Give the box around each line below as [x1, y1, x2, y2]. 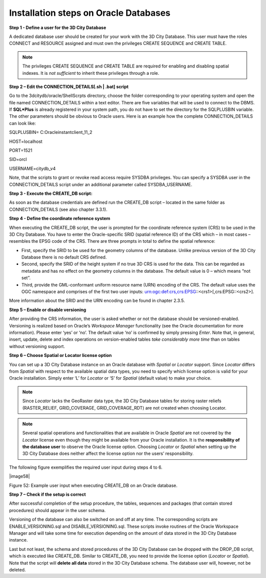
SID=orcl [9, 157, 27, 162]
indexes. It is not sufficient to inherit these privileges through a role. [22, 70, 160, 76]
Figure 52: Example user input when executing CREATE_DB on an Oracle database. [9, 482, 177, 488]
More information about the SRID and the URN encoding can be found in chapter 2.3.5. [9, 298, 185, 304]
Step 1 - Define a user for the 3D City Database [9, 25, 106, 31]
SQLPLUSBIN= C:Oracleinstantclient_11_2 [9, 129, 93, 135]
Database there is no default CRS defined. [21, 254, 107, 260]
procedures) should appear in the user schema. [9, 507, 106, 513]
